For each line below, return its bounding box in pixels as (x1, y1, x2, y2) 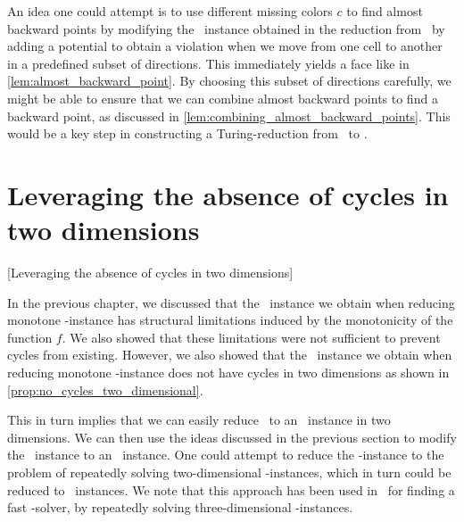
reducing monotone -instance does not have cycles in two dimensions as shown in (7, 363, 450, 382)
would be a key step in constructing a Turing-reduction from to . (7, 124, 368, 143)
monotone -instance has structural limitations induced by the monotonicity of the (7, 311, 453, 329)
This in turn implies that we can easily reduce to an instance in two (7, 410, 391, 429)
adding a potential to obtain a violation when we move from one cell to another (7, 37, 443, 55)
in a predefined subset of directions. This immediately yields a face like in (7, 54, 410, 72)
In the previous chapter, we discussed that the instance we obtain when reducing (7, 293, 455, 311)
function (7, 327, 53, 346)
